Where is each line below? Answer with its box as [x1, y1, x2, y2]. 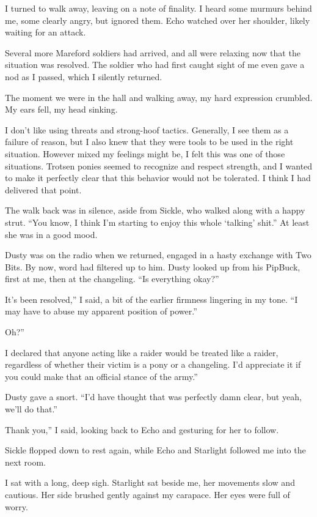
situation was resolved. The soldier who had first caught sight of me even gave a [5, 58, 305, 71]
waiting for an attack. [5, 26, 86, 39]
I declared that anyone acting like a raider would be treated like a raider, [5, 346, 279, 359]
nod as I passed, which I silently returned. [5, 70, 162, 83]
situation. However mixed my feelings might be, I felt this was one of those [5, 147, 285, 160]
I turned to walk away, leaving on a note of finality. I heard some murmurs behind [5, 2, 312, 14]
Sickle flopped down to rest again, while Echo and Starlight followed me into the [5, 444, 306, 456]
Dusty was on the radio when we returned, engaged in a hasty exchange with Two [5, 248, 312, 261]
